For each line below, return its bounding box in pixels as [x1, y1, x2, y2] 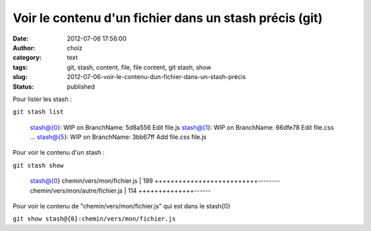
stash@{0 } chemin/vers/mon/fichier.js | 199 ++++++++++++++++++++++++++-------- [30, 177, 281, 185]
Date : [12, 34, 29, 43]
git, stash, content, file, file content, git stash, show [67, 63, 212, 71]
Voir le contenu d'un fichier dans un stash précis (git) [12, 10, 323, 25]
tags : [12, 63, 28, 71]
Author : [12, 43, 36, 52]
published [67, 82, 95, 91]
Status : [12, 82, 34, 91]
